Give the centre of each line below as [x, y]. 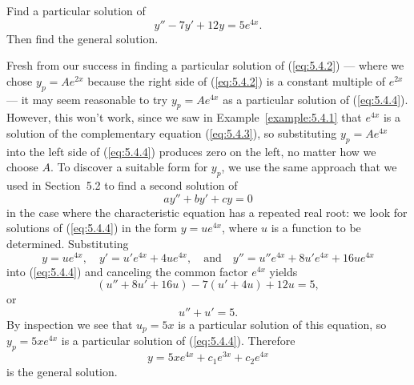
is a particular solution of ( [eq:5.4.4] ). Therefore [178, 341]
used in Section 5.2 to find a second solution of [122, 185]
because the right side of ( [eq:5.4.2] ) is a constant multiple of [237, 80]
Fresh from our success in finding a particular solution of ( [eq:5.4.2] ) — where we [205, 65]
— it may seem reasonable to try [87, 99]
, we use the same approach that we [309, 167]
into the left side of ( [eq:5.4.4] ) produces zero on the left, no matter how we [191, 151]
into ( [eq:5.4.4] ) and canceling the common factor [127, 271]
